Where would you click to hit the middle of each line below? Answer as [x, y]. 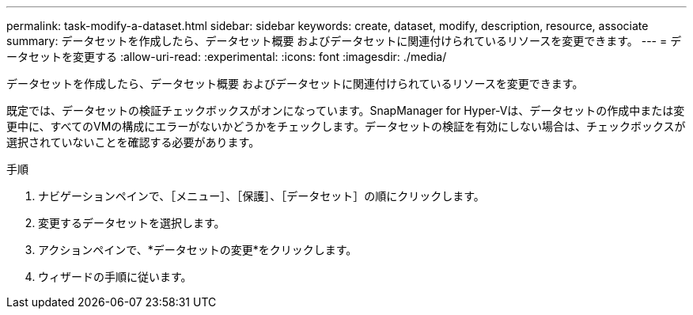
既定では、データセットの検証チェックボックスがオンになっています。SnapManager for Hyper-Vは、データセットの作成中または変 [346, 110]
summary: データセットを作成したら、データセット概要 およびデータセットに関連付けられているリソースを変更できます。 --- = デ [344, 41]
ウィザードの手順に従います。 [115, 277]
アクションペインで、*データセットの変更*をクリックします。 [198, 250]
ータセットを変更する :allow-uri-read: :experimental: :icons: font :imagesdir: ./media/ [227, 57]
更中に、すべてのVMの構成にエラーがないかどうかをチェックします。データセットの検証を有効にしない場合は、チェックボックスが [346, 126]
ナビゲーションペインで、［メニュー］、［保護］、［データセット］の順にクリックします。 [261, 196]
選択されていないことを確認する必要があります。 [133, 142]
